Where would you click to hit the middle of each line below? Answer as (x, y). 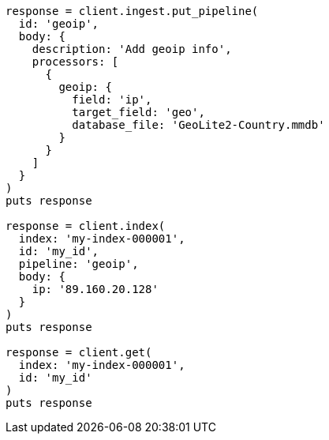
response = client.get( (79, 352)
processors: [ (75, 62)
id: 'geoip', (59, 24)
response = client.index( (86, 226)
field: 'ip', (112, 100)
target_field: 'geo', (138, 112)
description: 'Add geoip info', (132, 49)
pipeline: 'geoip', (79, 264)
